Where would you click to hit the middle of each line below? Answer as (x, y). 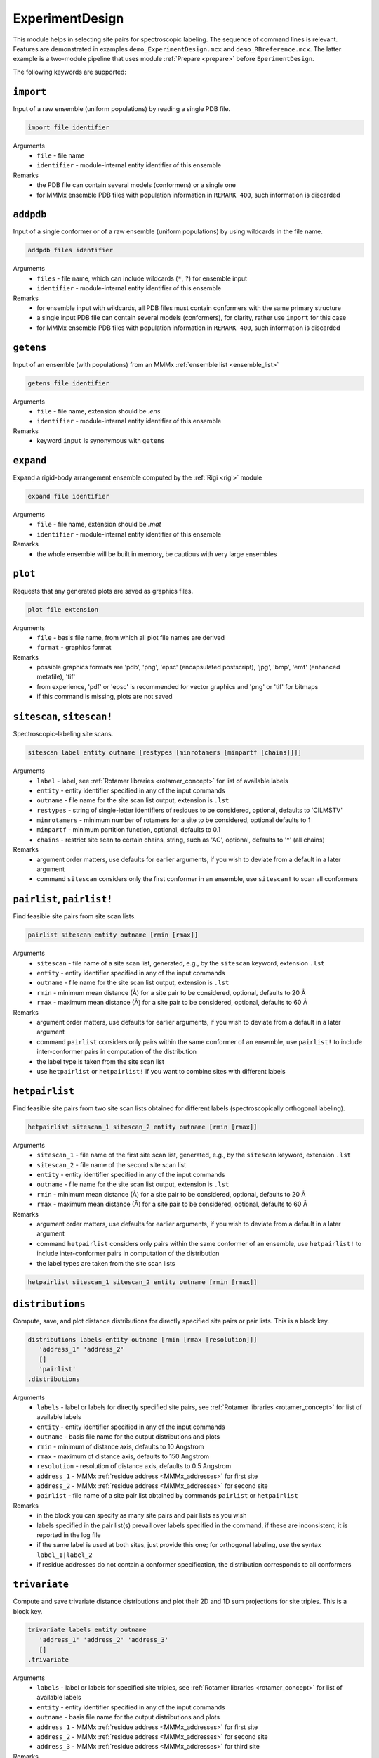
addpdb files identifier (71, 250)
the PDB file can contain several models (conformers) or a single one (137, 185)
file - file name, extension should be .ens (99, 411)
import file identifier (69, 127)
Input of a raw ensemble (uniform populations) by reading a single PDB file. (122, 108)
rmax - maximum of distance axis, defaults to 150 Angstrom (123, 1456)
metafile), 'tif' (56, 677)
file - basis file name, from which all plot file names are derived (131, 637)
